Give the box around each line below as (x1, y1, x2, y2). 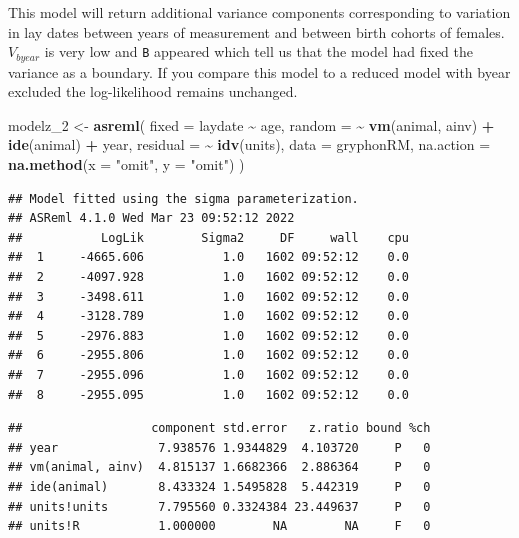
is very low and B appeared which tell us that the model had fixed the (44, 41, 474, 62)
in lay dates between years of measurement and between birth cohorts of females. (8, 21, 505, 42)
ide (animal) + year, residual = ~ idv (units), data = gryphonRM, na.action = (8, 134, 491, 155)
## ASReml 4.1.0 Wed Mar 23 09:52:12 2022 (8, 211, 295, 226)
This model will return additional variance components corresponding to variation (8, 2, 511, 22)
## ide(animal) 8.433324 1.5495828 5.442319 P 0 (8, 479, 431, 494)
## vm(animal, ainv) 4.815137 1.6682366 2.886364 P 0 (8, 460, 431, 475)
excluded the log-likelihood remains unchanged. (8, 81, 298, 102)
